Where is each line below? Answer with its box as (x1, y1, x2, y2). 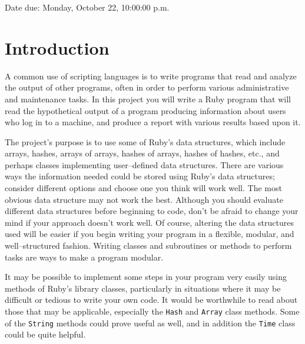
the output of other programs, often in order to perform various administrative (5, 81, 289, 93)
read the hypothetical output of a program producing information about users (5, 104, 286, 116)
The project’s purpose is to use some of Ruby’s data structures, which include (5, 135, 286, 148)
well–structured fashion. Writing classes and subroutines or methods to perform (5, 239, 292, 252)
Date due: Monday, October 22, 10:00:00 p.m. (5, 1, 170, 13)
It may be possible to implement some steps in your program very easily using (5, 270, 287, 283)
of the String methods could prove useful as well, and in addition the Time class (5, 316, 296, 329)
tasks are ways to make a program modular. (5, 251, 164, 263)
